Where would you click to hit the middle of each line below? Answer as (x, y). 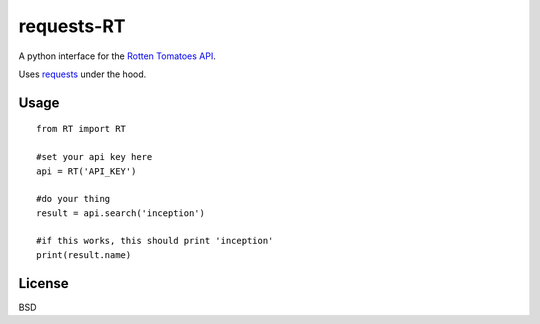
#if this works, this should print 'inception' (155, 241)
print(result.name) (84, 254)
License (43, 283)
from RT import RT (81, 129)
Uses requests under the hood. (82, 74)
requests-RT (72, 26)
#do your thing (73, 199)
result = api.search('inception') (120, 213)
